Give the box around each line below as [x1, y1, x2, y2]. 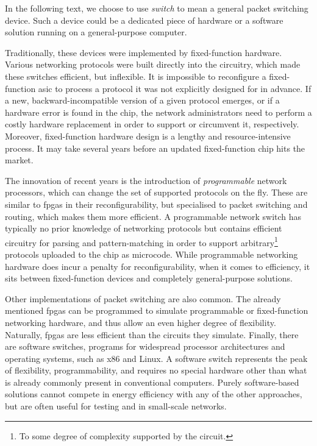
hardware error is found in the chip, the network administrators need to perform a [5, 105, 312, 118]
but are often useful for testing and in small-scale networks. [5, 400, 227, 412]
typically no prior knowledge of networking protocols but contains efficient [5, 222, 282, 235]
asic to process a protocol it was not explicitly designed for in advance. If [38, 82, 312, 94]
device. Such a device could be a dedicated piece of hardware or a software [5, 13, 283, 26]
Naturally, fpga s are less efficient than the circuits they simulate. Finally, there [5, 328, 299, 341]
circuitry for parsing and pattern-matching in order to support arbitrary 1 [5, 234, 278, 249]
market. [5, 154, 34, 166]
